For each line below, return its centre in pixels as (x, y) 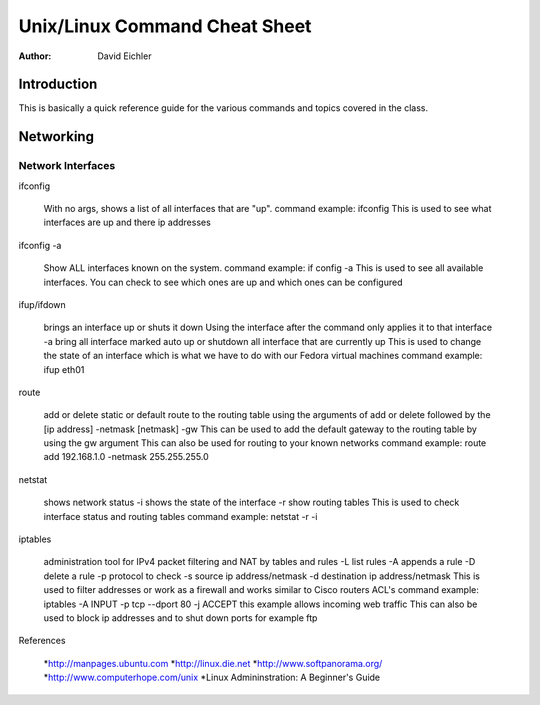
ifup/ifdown (42, 304)
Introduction (58, 84)
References (42, 641)
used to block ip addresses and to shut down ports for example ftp (180, 617)
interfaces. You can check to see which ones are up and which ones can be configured (223, 282)
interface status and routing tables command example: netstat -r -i (180, 516)
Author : (35, 56)
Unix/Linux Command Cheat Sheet (165, 26)
